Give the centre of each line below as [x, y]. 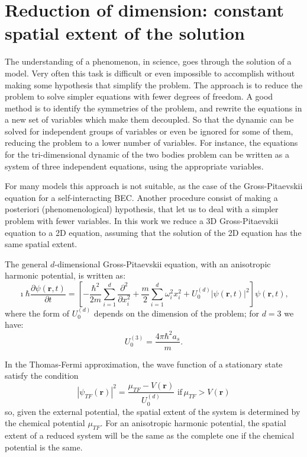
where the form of [37, 313]
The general [26, 263]
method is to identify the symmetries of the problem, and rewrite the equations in [153, 108]
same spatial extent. [41, 244]
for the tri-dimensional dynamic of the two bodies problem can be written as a [147, 154]
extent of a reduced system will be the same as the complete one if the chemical [150, 435]
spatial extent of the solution [125, 33]
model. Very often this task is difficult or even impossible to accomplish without [150, 73]
